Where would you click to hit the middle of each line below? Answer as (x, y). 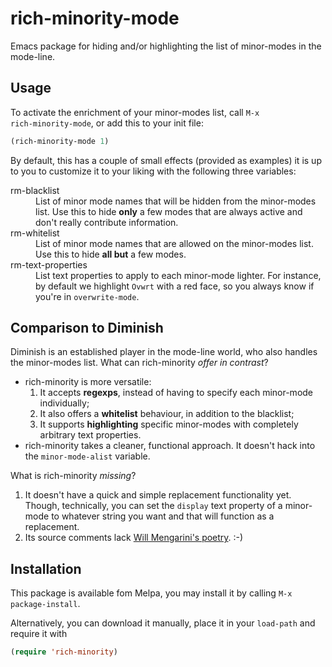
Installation (46, 568)
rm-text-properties (49, 264)
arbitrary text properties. (90, 435)
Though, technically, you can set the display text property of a (153, 506)
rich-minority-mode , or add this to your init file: (107, 123)
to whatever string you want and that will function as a (163, 516)
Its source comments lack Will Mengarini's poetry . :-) (134, 538)
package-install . (45, 604)
